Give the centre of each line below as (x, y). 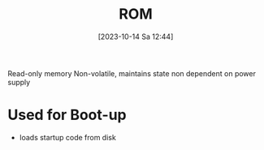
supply (19, 82)
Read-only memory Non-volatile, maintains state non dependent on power (132, 73)
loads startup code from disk (68, 137)
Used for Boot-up (67, 115)
